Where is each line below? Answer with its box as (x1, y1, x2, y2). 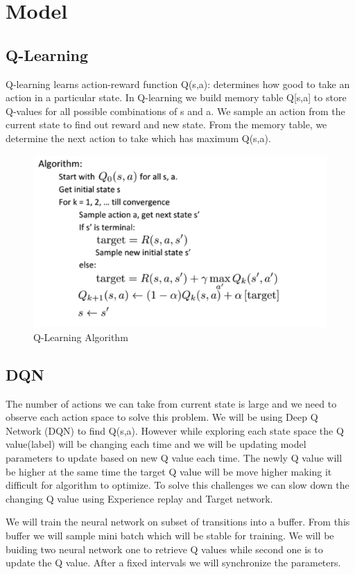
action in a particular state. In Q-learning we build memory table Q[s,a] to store (6, 90, 347, 105)
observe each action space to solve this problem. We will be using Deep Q (6, 410, 318, 424)
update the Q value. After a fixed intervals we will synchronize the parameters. (6, 555, 341, 570)
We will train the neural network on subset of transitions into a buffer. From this (6, 514, 350, 529)
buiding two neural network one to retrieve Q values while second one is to (6, 541, 323, 556)
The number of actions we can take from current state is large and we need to (6, 396, 337, 410)
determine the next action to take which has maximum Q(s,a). (6, 130, 271, 145)
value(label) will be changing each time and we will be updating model (6, 437, 306, 451)
